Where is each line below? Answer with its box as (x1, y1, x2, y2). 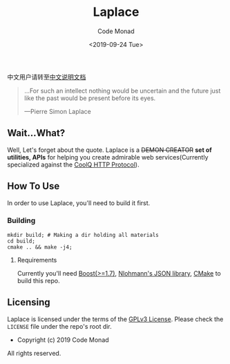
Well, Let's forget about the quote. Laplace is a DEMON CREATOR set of (7, 146, 212, 154)
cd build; (7, 238, 36, 245)
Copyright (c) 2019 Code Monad (17, 336, 109, 344)
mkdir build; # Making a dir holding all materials (7, 231, 159, 238)
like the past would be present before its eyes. (23, 94, 156, 102)
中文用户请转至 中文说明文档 (7, 73, 86, 81)
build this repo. (17, 276, 60, 285)
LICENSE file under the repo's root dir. (7, 322, 112, 330)
